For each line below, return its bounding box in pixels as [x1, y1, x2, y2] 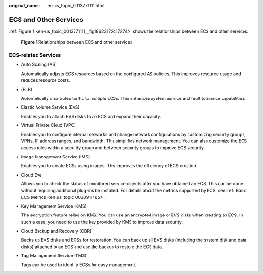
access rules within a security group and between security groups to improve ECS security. [21, 145, 205, 151]
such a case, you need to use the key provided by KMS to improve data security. [21, 219, 183, 225]
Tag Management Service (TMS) [21, 253, 87, 258]
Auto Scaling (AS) [21, 61, 57, 68]
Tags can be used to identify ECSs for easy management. [21, 261, 137, 268]
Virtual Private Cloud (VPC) [21, 122, 76, 128]
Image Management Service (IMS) [21, 154, 90, 159]
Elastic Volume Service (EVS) [21, 104, 80, 110]
